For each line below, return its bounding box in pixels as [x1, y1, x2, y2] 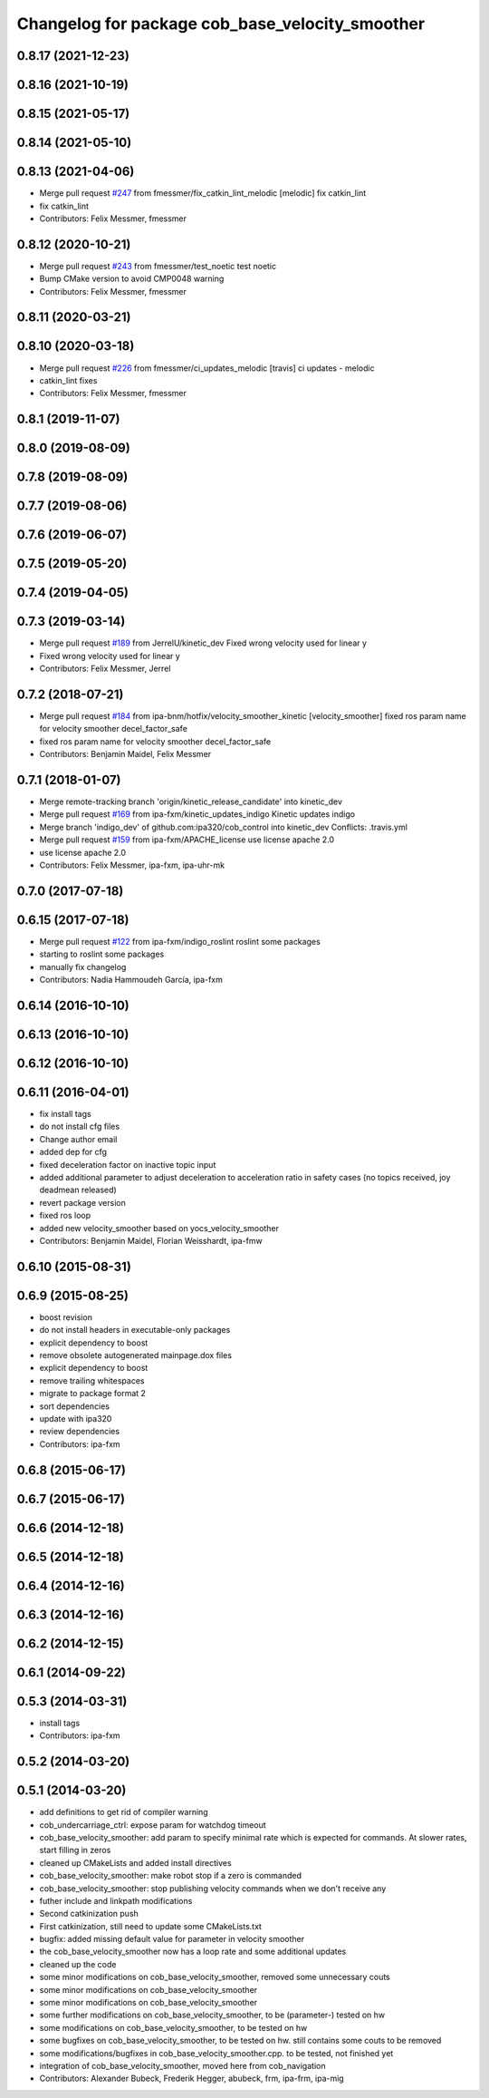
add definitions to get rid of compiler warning [39, 1807, 208, 1818]
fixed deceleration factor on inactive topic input [39, 1159, 216, 1170]
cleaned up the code [39, 1958, 117, 1969]
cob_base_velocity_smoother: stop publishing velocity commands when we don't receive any [39, 1882, 387, 1894]
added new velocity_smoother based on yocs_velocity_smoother [39, 1222, 280, 1233]
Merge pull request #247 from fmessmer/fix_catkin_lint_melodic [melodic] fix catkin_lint [39, 188, 367, 199]
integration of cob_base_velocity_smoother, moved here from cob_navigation [39, 2060, 326, 2071]
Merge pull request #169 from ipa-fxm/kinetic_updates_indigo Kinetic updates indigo [39, 809, 356, 820]
